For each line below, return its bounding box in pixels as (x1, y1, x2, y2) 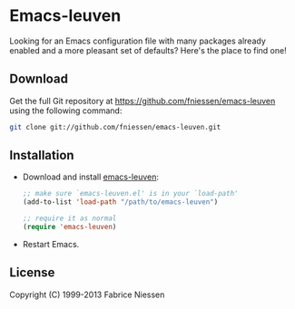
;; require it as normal (22, 214, 117, 223)
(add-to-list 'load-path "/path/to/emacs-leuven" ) (22, 198, 219, 207)
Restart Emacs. (22, 238, 80, 249)
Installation (9, 148, 74, 163)
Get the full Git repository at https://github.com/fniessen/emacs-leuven (9, 95, 276, 106)
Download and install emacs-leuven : (22, 171, 160, 182)
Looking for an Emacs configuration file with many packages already (9, 35, 266, 46)
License (9, 265, 55, 281)
